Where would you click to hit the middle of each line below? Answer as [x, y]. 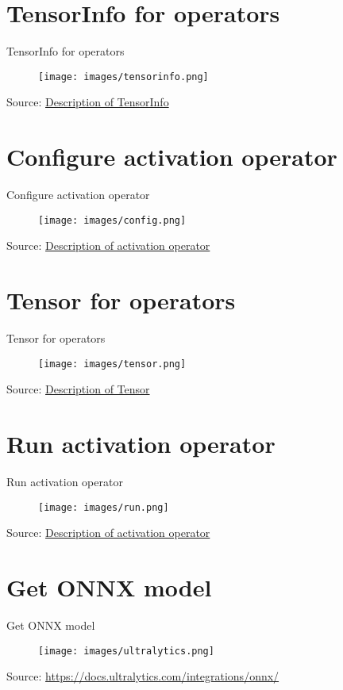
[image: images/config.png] [112, 220]
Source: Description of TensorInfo [88, 102]
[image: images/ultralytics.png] [126, 651]
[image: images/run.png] [104, 507]
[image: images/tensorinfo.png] [123, 77]
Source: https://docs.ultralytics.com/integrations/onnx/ [143, 676]
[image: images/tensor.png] [112, 364]
